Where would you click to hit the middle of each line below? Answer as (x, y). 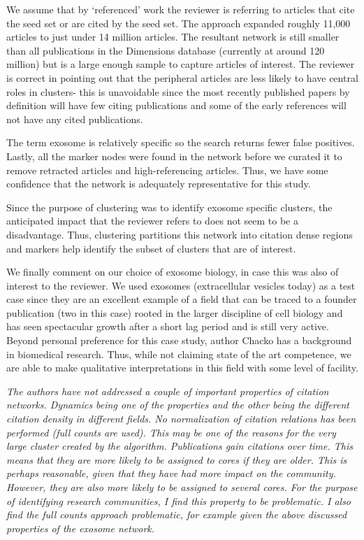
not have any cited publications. (75, 119)
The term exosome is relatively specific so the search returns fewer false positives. (181, 142)
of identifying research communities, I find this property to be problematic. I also (179, 500)
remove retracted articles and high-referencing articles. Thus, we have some (167, 170)
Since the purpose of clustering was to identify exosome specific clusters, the (169, 207)
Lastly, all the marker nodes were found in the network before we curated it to (174, 156)
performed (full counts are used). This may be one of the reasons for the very (171, 432)
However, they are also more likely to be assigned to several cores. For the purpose (182, 487)
